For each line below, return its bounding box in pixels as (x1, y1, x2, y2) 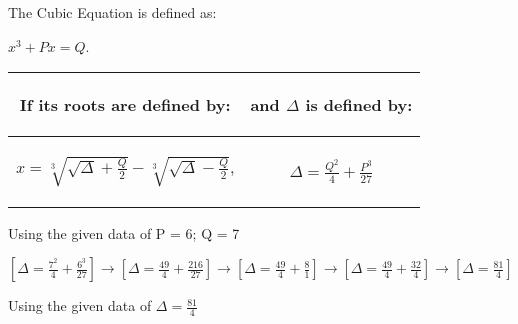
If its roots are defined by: (19, 93, 231, 117)
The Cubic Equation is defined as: (8, 2, 217, 22)
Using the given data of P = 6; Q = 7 (8, 222, 240, 243)
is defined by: (305, 93, 413, 117)
